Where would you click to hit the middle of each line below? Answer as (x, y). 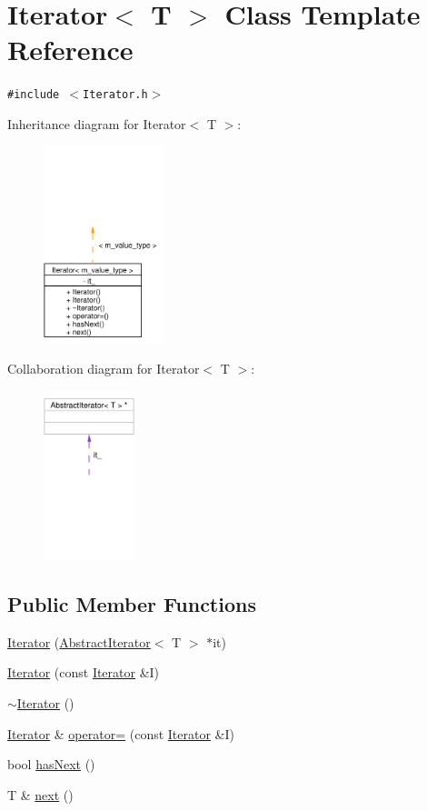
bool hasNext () (51, 764)
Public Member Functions (132, 603)
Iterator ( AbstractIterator (79, 641)
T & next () (40, 794)
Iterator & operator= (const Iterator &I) (121, 733)
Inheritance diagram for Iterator (97, 123)
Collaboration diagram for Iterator (104, 369)
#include (34, 95)
